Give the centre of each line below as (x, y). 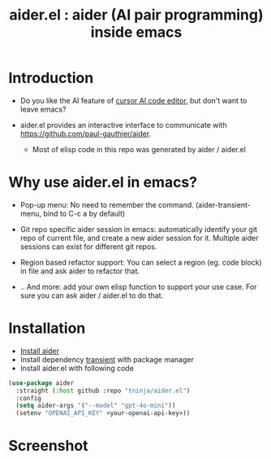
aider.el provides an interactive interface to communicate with (123, 125)
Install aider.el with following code (77, 368)
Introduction (51, 78)
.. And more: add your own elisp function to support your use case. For (138, 286)
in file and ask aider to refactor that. (80, 271)
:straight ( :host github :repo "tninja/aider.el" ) (103, 391)
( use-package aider (41, 383)
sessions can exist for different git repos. (88, 247)
